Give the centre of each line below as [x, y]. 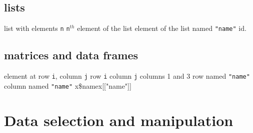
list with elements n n [37, 28]
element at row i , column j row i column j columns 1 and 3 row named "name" [127, 76]
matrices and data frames [71, 55]
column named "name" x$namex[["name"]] [68, 85]
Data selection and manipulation [119, 120]
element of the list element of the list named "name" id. [162, 28]
